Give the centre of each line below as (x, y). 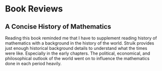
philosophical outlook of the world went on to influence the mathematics (77, 58)
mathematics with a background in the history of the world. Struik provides (80, 43)
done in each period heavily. (33, 64)
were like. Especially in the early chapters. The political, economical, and (78, 53)
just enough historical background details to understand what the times (76, 48)
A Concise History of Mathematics (58, 27)
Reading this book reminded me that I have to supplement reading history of (81, 38)
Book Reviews (34, 9)
